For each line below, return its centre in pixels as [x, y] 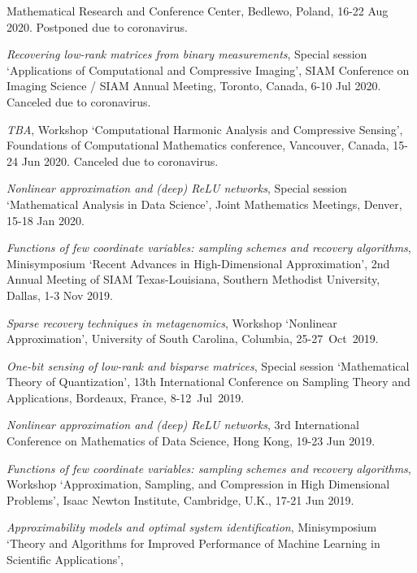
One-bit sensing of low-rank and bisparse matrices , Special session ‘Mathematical [208, 365]
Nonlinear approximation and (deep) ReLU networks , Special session [177, 188]
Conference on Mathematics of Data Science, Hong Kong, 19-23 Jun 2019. [191, 441]
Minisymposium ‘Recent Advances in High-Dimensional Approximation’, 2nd [198, 263]
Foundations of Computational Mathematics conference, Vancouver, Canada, [198, 145]
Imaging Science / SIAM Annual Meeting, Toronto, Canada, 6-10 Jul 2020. [194, 86]
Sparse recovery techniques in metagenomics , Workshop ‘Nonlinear [172, 322]
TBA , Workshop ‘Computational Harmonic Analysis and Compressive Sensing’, [205, 129]
